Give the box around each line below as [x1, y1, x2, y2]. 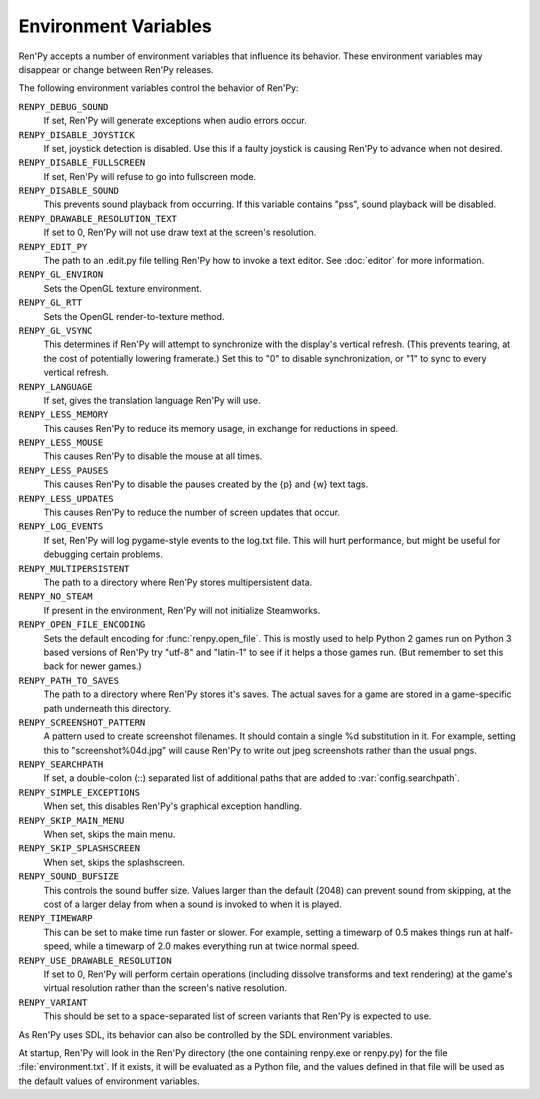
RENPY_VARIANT [18, 996, 88, 1008]
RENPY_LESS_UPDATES [18, 493, 114, 504]
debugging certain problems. [43, 548, 164, 560]
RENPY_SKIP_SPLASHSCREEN [18, 843, 140, 854]
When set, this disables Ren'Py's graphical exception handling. [43, 800, 302, 812]
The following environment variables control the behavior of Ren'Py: [18, 82, 299, 94]
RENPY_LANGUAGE [18, 381, 94, 392]
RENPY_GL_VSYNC [18, 325, 94, 336]
